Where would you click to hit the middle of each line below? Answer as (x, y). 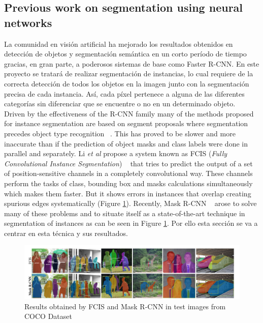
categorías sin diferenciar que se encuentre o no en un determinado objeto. (120, 104)
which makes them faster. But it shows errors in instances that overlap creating (128, 193)
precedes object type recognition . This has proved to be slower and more (120, 133)
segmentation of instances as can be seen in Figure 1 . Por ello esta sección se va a (131, 223)
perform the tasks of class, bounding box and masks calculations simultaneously (128, 183)
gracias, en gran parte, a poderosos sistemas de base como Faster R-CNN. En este (132, 63)
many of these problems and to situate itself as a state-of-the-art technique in (125, 213)
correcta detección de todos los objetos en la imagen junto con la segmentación (127, 83)
